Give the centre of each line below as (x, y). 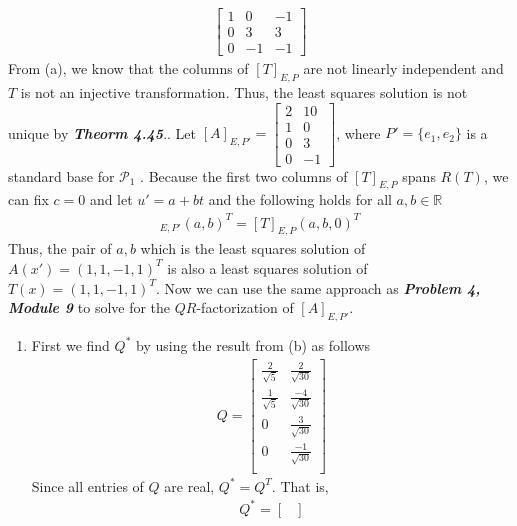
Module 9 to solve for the (89, 307)
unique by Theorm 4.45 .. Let (102, 132)
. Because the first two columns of (244, 175)
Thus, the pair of (60, 248)
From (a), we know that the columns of (128, 68)
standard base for (61, 175)
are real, (189, 485)
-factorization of (245, 307)
